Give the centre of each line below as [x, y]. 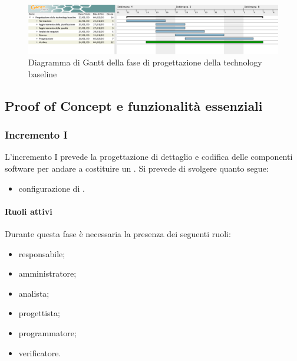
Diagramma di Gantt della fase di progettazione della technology [145, 62]
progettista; [39, 313]
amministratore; [47, 273]
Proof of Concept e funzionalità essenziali [134, 105]
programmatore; [47, 332]
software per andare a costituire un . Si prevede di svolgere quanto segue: [137, 168]
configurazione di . [52, 188]
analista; [34, 293]
